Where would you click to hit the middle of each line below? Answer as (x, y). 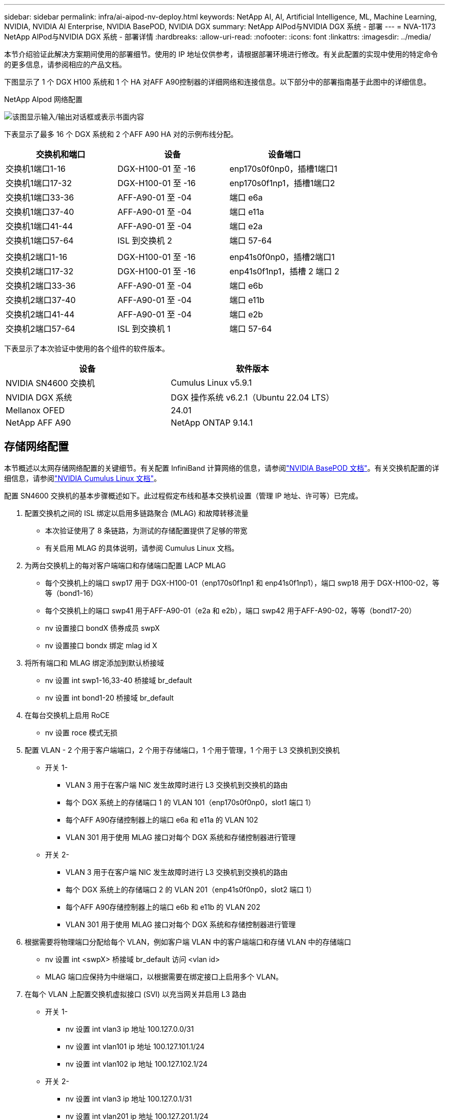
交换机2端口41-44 (40, 314)
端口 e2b (246, 314)
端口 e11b (247, 300)
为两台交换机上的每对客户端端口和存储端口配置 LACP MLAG (125, 565)
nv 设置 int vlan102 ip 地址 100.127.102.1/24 (137, 1064)
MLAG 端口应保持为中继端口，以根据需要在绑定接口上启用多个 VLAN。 (164, 976)
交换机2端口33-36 (41, 286)
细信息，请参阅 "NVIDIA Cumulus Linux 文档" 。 (83, 478)
